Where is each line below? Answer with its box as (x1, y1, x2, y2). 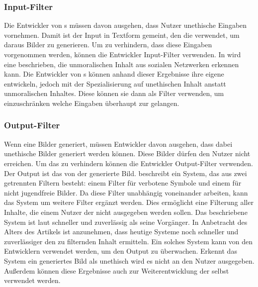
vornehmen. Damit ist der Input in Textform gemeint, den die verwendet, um (4, 29, 240, 40)
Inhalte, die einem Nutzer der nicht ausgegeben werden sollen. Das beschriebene (4, 206, 248, 217)
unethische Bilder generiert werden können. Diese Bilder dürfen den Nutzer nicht (4, 148, 251, 159)
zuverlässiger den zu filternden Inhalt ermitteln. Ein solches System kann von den (4, 236, 253, 246)
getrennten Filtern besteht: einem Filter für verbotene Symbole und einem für (4, 178, 242, 188)
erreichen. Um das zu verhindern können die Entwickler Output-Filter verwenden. (4, 158, 253, 168)
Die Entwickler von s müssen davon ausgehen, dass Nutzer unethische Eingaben (4, 20, 247, 30)
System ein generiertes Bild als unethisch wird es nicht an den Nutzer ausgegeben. (4, 255, 255, 266)
